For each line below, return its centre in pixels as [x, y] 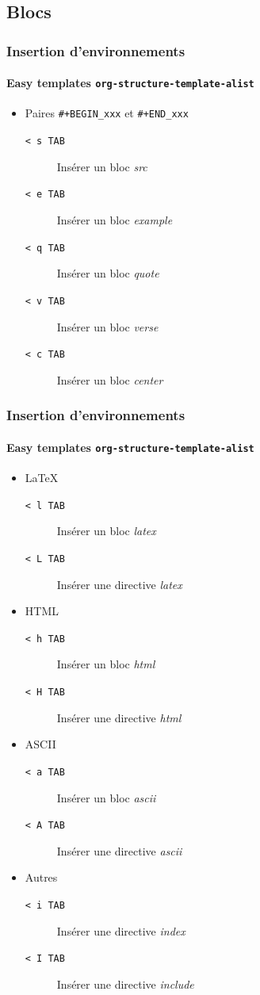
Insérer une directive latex [119, 584]
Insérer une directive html [119, 717]
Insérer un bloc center [110, 379]
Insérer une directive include [125, 984]
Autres [41, 877]
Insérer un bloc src [102, 166]
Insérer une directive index [121, 930]
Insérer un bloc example [115, 220]
